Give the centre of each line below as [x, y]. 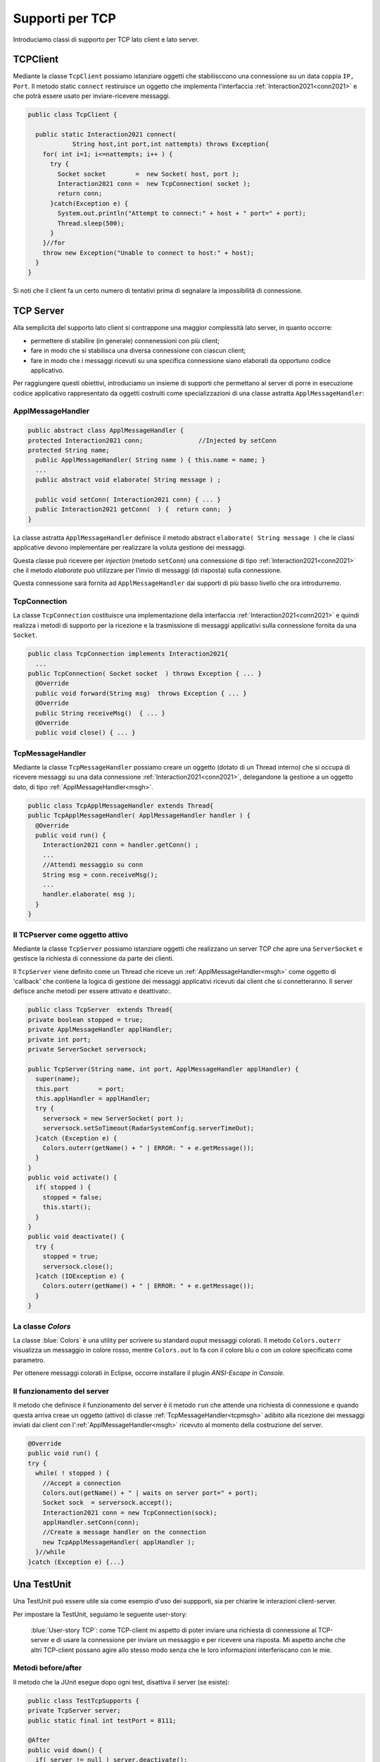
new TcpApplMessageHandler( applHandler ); [119, 1542]
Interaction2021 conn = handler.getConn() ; [121, 845]
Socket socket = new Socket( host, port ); [148, 174]
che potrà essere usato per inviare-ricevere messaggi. [91, 96]
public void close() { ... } [86, 733]
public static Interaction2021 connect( [106, 134]
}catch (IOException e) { [80, 1276]
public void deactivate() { [76, 1237]
